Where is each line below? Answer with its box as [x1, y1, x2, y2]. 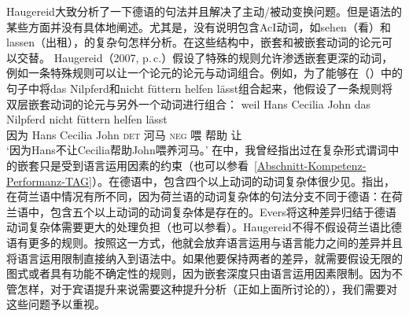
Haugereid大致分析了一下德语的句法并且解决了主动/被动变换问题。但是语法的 [6, 3, 402, 19]
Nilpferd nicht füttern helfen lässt [6, 111, 168, 127]
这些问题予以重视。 [6, 296, 105, 312]
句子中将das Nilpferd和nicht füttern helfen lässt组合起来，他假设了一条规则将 [6, 79, 393, 96]
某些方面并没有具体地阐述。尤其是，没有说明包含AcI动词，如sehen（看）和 [6, 18, 391, 35]
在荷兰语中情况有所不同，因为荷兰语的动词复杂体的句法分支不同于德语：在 [6, 188, 392, 205]
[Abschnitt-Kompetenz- [254, 157, 367, 173]
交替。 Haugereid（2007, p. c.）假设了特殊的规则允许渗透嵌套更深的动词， [17, 49, 393, 65]
